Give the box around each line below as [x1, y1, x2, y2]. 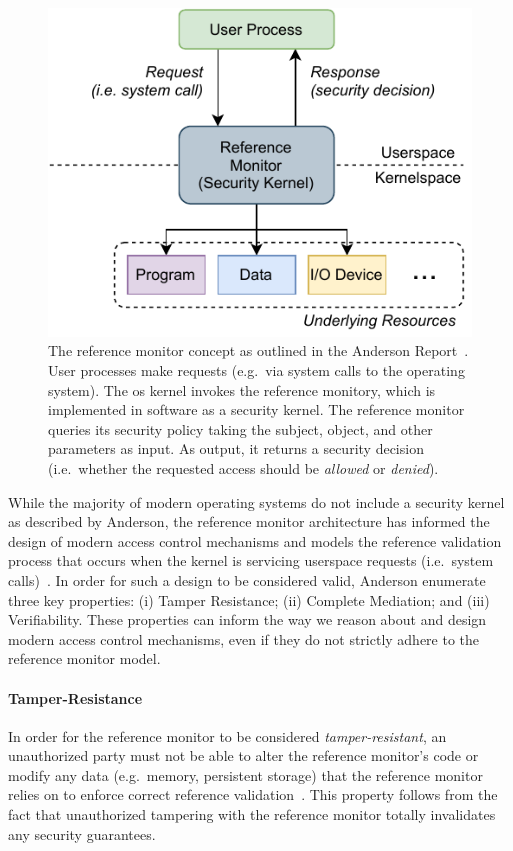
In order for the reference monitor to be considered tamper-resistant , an [8, 725, 447, 746]
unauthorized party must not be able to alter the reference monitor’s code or [8, 745, 479, 766]
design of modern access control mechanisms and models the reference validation [8, 530, 502, 551]
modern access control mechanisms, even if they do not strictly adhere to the [8, 628, 480, 649]
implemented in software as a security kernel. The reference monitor [48, 399, 465, 420]
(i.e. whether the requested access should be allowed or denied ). [48, 457, 439, 478]
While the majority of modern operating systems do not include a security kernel [8, 491, 505, 512]
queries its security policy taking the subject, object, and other [48, 418, 433, 439]
